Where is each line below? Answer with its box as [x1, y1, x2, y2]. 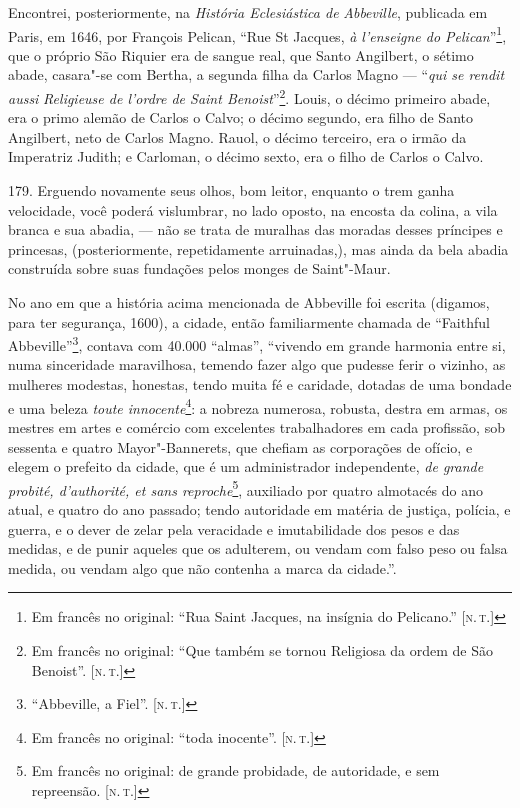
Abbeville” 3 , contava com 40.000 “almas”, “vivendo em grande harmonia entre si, [8, 332, 506, 355]
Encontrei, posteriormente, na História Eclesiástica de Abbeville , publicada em [8, 2, 488, 22]
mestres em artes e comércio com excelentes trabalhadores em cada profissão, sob [8, 416, 505, 437]
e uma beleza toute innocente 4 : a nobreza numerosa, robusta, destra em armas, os [8, 394, 508, 418]
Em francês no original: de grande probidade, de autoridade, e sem [31, 760, 440, 781]
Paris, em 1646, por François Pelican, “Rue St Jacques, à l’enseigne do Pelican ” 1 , [8, 22, 507, 46]
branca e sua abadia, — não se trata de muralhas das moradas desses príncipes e [8, 219, 503, 240]
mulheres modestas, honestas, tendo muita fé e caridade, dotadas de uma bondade [8, 374, 512, 395]
